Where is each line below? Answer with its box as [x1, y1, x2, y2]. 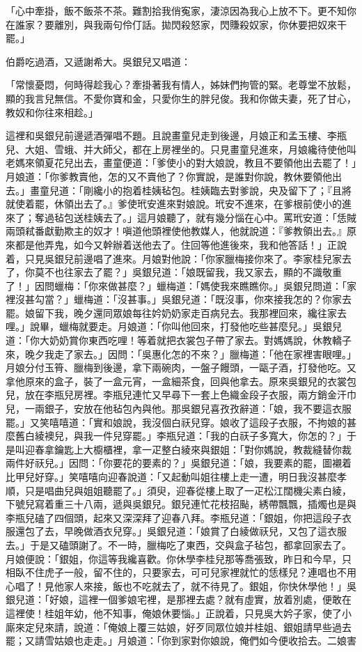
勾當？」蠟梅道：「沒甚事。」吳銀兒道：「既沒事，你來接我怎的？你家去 [34, 292, 352, 306]
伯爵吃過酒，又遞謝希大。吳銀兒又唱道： [6, 54, 191, 68]
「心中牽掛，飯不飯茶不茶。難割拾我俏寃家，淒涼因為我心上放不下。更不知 [6, 3, 347, 17]
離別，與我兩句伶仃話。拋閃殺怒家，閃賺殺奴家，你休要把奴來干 [54, 17, 347, 31]
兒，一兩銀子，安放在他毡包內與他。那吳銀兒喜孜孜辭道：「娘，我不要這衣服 [6, 401, 352, 416]
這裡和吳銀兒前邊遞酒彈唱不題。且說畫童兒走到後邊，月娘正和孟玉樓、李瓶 [6, 128, 347, 143]
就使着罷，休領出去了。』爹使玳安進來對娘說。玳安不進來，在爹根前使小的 [6, 196, 342, 211]
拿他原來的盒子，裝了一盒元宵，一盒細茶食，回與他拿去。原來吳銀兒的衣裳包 [6, 373, 356, 388]
